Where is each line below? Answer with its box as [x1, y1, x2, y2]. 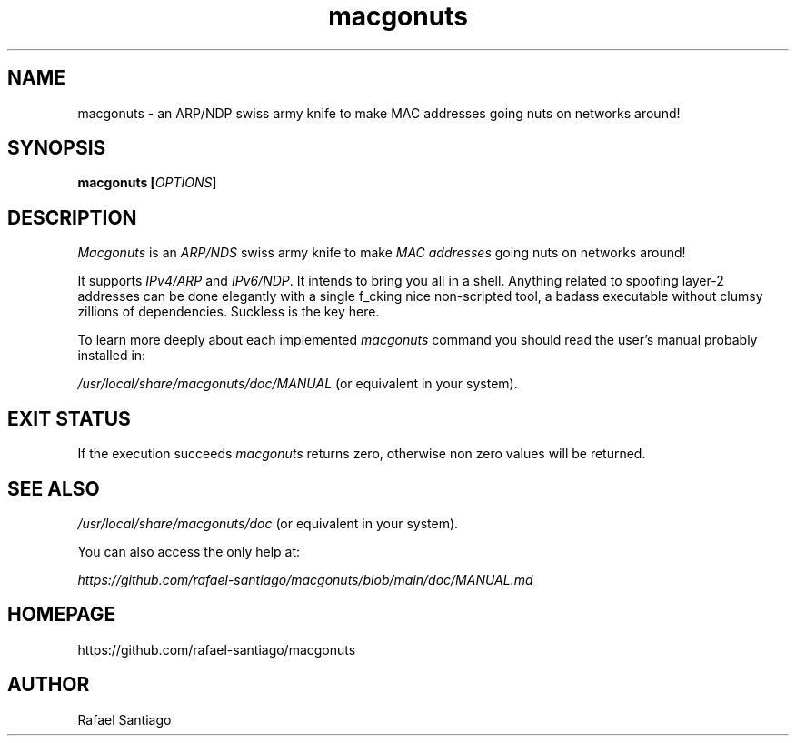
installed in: [77, 347, 146, 364]
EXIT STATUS [7, 407, 131, 430]
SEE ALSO [7, 477, 100, 500]
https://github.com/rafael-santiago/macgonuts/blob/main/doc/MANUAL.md [77, 571, 533, 587]
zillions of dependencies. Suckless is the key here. [77, 304, 380, 320]
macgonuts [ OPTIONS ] [77, 175, 217, 191]
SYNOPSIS [7, 136, 106, 160]
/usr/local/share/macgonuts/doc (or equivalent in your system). [77, 515, 459, 531]
